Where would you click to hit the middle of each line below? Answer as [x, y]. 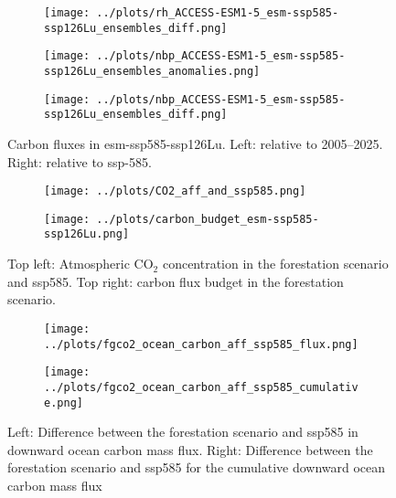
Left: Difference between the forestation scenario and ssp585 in [183, 432]
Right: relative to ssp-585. [80, 161]
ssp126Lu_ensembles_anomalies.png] [152, 71]
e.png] [64, 403]
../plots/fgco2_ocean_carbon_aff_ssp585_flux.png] [201, 344]
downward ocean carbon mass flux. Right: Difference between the [190, 449]
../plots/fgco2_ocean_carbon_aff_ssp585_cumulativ [201, 387]
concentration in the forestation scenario [275, 264]
